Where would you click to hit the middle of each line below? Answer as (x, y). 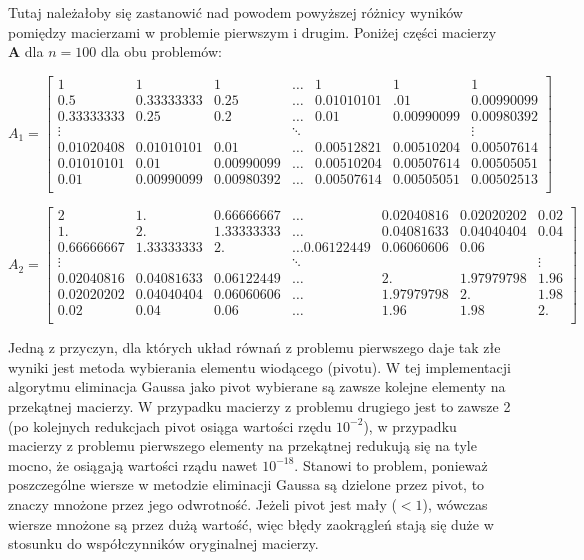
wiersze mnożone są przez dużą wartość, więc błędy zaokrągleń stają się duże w (251, 523)
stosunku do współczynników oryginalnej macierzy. (163, 543)
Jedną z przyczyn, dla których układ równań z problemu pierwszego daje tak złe (254, 347)
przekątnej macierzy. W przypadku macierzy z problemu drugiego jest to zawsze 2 (259, 406)
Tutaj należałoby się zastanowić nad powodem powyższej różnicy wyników (235, 12)
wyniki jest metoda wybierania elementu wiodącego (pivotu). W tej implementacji (259, 366)
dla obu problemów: (161, 51)
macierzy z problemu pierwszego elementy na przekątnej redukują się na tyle (242, 445)
